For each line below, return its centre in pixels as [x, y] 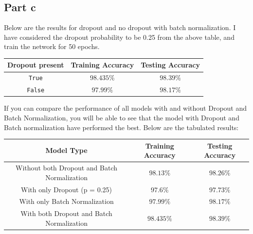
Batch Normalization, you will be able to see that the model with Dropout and [122, 117]
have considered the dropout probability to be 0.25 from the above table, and [119, 37]
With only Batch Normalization [66, 201]
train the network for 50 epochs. [52, 46]
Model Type [66, 150]
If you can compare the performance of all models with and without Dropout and [126, 108]
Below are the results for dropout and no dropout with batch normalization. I [120, 27]
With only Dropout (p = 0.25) [67, 189]
